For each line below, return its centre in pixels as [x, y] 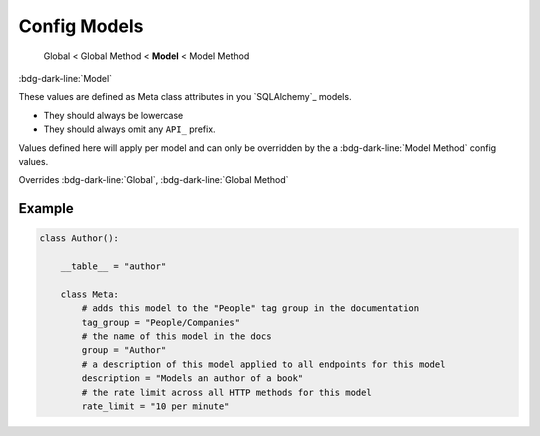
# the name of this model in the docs [176, 336]
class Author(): [79, 238]
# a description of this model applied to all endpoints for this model [263, 364]
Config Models [81, 26]
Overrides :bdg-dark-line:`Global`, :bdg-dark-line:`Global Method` [153, 180]
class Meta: [90, 294]
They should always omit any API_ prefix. [129, 129]
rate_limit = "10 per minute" [155, 406]
